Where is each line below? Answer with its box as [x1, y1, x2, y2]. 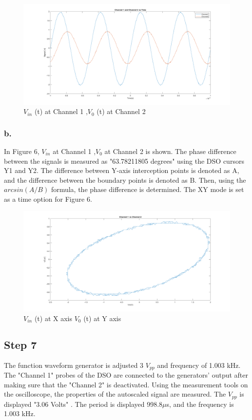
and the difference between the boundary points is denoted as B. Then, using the [4, 174, 246, 185]
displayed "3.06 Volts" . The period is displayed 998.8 [4, 399, 163, 409]
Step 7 [4, 337, 37, 352]
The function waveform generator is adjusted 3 [4, 360, 144, 370]
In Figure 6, [4, 146, 39, 156]
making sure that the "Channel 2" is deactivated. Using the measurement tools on [4, 379, 248, 389]
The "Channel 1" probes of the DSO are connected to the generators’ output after [4, 370, 249, 380]
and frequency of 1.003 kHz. [157, 360, 241, 370]
